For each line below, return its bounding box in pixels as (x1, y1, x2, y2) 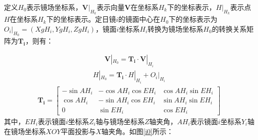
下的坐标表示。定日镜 (46, 14, 116, 24)
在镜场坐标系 (4, 126, 46, 136)
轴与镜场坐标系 (95, 116, 145, 127)
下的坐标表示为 (169, 14, 218, 24)
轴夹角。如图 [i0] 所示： (101, 126, 173, 136)
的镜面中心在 (118, 14, 161, 24)
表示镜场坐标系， (26, 2, 83, 12)
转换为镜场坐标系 (147, 23, 203, 34)
